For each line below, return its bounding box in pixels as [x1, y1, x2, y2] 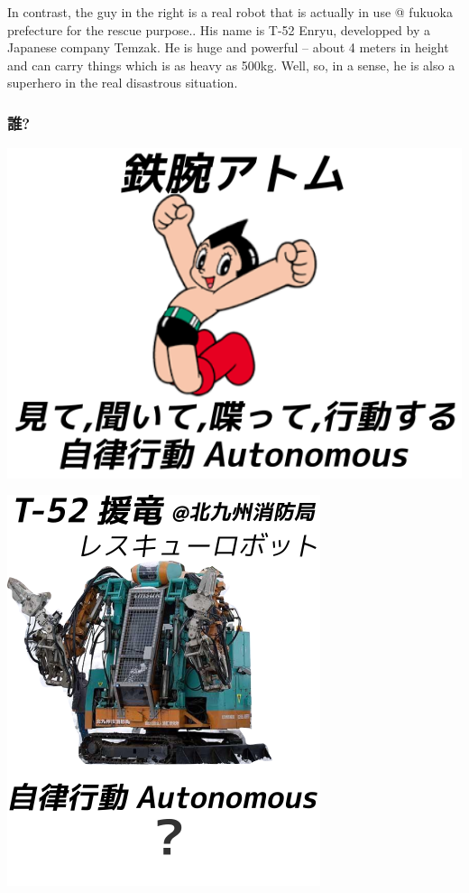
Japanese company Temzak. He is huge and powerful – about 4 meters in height [7, 38, 449, 57]
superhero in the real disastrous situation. [7, 73, 238, 92]
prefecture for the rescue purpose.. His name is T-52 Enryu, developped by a [7, 20, 430, 39]
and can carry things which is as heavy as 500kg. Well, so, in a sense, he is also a [7, 55, 455, 74]
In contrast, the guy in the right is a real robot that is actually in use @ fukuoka [7, 3, 453, 21]
